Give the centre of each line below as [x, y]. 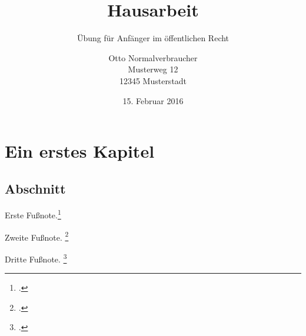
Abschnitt [35, 188]
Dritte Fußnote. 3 [36, 258]
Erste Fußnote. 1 [33, 214]
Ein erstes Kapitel [80, 151]
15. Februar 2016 [153, 100]
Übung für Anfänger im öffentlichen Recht [153, 38]
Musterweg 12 [153, 69]
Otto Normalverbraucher [153, 57]
